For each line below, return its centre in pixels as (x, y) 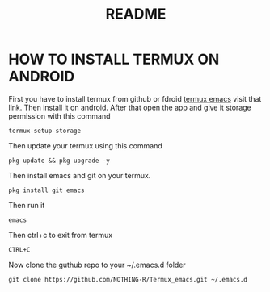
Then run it (27, 205)
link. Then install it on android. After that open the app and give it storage (130, 107)
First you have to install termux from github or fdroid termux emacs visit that (135, 98)
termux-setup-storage (45, 131)
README (136, 14)
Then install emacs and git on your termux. (80, 175)
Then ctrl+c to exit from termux (61, 235)
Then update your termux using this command (86, 145)
